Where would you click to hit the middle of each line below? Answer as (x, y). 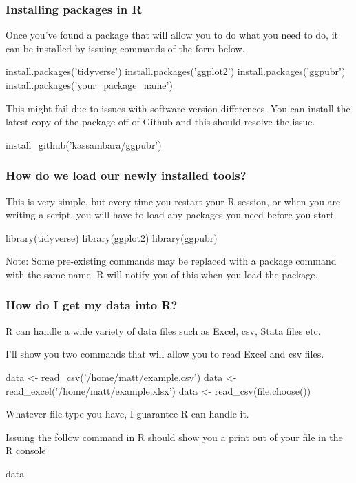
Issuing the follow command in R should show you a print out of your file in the (174, 436)
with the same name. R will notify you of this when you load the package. (162, 274)
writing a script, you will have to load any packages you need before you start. (171, 215)
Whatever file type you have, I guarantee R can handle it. (127, 414)
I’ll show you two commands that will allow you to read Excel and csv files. (165, 354)
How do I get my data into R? (92, 305)
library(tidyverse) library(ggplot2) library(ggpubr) (112, 237)
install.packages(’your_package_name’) (89, 85)
